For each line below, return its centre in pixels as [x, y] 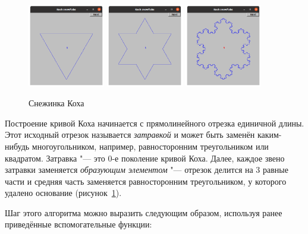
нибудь [17, 146]
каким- [269, 135]
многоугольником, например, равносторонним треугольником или [150, 146]
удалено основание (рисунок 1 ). [63, 193]
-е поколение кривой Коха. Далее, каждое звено [198, 158]
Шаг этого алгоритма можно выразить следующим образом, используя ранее [144, 212]
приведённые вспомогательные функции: [78, 224]
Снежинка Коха [56, 103]
